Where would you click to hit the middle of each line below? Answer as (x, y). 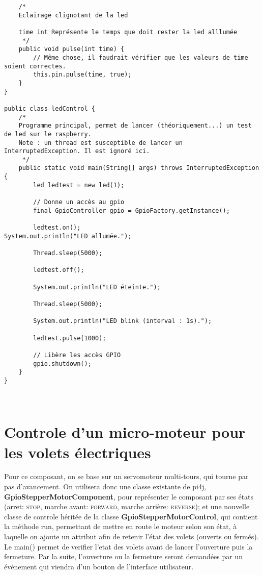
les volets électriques (78, 452)
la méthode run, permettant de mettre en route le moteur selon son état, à (121, 526)
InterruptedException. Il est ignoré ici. (77, 151)
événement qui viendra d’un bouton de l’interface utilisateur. (99, 566)
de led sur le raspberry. (48, 134)
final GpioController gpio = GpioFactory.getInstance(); (131, 210)
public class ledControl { (50, 108)
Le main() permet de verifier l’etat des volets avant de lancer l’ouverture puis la (128, 546)
